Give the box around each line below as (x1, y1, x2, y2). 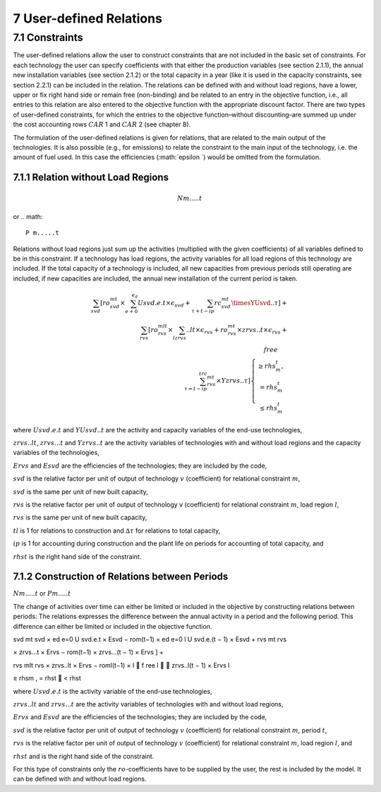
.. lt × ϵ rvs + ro (186, 326, 229, 336)
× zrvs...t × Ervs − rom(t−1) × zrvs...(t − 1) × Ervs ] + (13, 648, 164, 656)
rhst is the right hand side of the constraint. (13, 552, 142, 561)
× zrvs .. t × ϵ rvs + (236, 326, 287, 336)
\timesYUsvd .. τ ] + (231, 299, 287, 307)
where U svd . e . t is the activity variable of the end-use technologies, (13, 687, 212, 695)
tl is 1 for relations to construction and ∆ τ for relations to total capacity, (13, 526, 221, 535)
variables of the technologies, (13, 449, 100, 457)
